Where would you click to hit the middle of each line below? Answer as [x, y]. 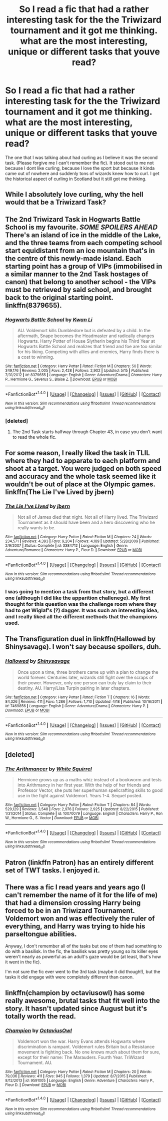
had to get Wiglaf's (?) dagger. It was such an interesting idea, [82, 610]
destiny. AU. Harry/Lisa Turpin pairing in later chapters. [74, 688]
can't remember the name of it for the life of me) [81, 895]
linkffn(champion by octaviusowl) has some [75, 993]
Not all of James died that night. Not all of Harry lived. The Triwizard [88, 517]
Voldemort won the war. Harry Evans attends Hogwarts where [81, 1041]
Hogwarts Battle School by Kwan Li [49, 320]
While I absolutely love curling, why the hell [74, 194]
